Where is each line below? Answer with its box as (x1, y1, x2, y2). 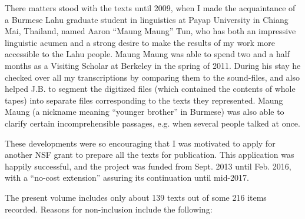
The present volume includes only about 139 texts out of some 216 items (5, 191, 267, 203)
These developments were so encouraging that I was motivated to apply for (5, 137, 276, 149)
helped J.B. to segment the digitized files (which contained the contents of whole (5, 82, 296, 95)
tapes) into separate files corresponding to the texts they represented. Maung (5, 94, 283, 106)
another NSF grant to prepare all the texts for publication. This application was (5, 148, 294, 161)
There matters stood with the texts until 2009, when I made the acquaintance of (5, 2, 296, 14)
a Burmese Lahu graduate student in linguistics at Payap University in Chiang (5, 13, 289, 25)
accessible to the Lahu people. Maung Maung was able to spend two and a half (5, 48, 290, 60)
